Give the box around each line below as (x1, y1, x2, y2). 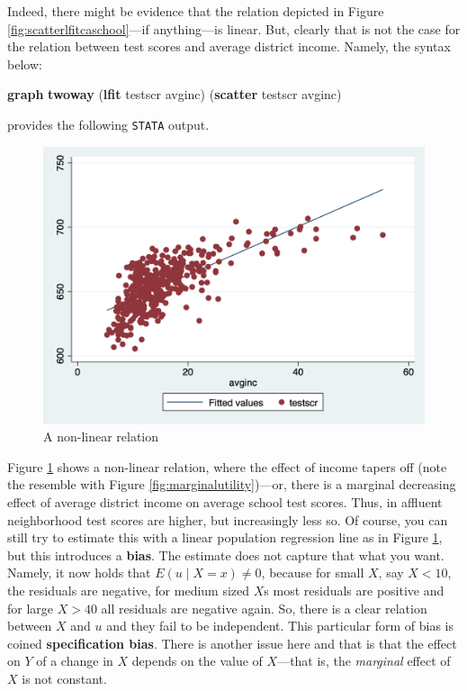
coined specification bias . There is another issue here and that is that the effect (7, 633, 457, 652)
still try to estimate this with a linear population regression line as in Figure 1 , (7, 528, 443, 547)
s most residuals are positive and (264, 581, 445, 600)
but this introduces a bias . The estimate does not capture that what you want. (7, 545, 445, 564)
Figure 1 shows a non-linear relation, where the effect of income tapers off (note (7, 457, 447, 476)
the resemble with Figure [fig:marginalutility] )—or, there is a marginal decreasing (7, 475, 456, 494)
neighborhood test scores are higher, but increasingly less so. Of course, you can (7, 510, 448, 529)
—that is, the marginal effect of (277, 651, 451, 670)
